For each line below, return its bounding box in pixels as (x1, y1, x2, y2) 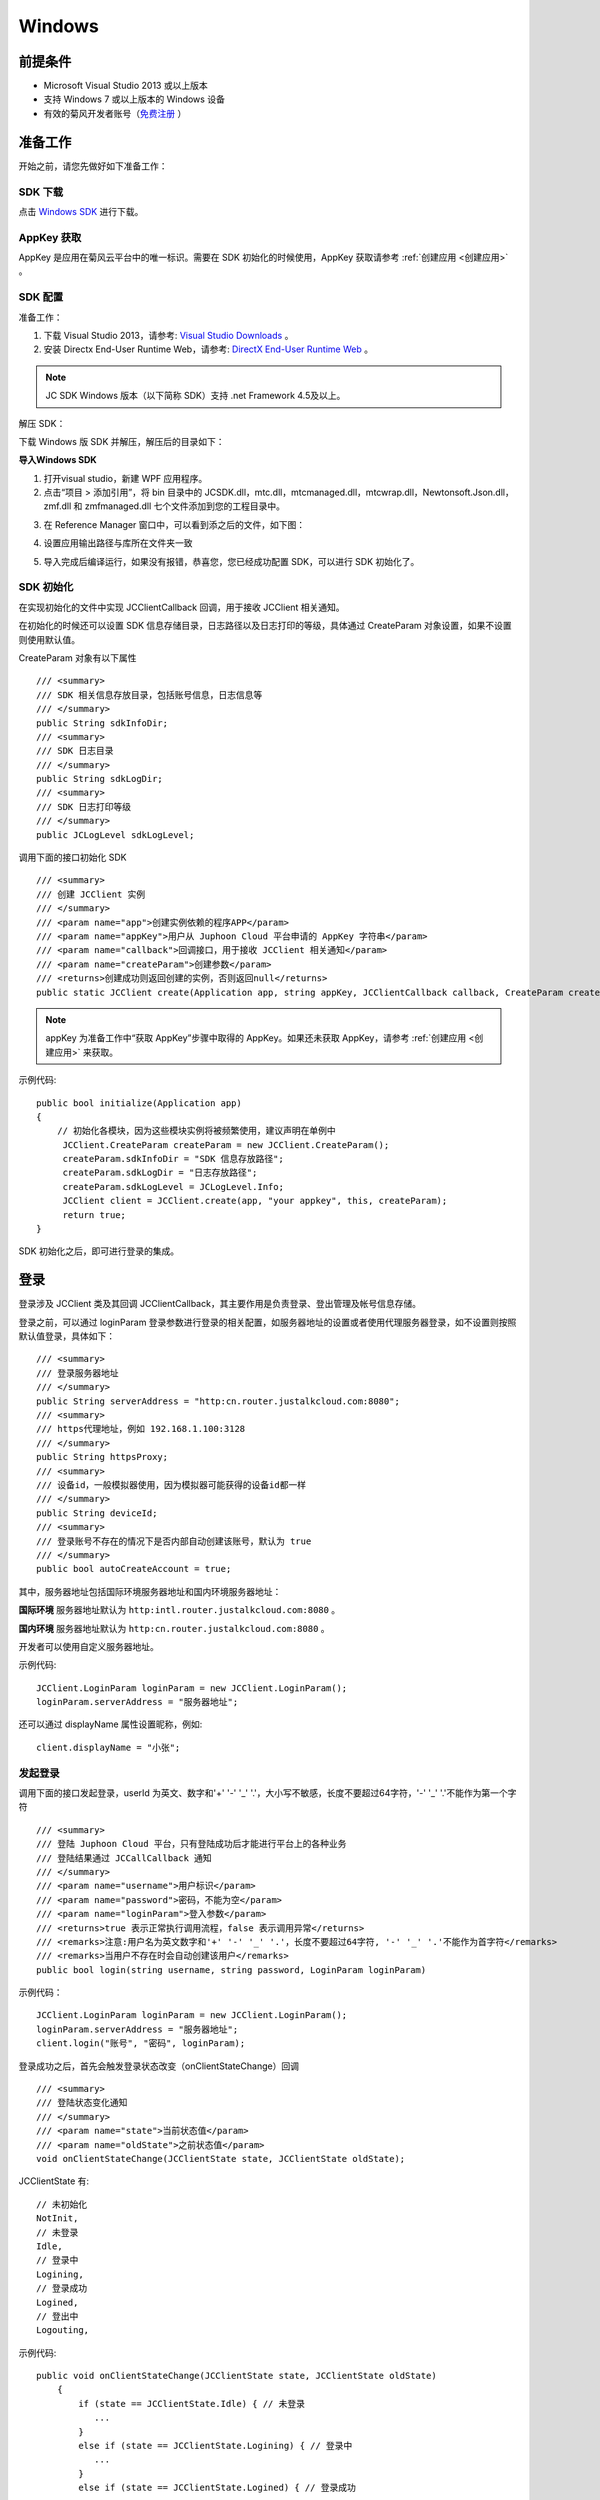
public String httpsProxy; (36, 1451, 169, 1463)
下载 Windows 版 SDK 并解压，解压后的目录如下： (18, 435, 225, 447)
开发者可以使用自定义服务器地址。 (18, 1640, 159, 1652)
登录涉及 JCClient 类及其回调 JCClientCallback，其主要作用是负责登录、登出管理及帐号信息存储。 (18, 1298, 422, 1310)
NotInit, (36, 2213, 79, 2224)
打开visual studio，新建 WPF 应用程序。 (43, 472, 208, 484)
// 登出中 (36, 2310, 79, 2322)
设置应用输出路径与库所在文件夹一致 (43, 537, 193, 549)
